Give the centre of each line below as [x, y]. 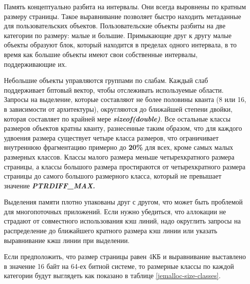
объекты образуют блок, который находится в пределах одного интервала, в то [120, 45]
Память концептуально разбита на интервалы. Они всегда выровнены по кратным [125, 6]
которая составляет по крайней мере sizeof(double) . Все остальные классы [117, 118]
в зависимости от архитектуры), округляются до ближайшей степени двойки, [118, 109]
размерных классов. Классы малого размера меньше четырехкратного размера [119, 156]
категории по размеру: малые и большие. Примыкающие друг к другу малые [118, 35]
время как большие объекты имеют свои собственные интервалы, [101, 54]
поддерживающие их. [36, 64]
